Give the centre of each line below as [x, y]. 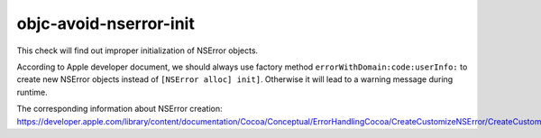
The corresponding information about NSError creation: [119, 109]
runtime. [32, 92]
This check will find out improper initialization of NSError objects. [138, 51]
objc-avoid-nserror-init [106, 23]
